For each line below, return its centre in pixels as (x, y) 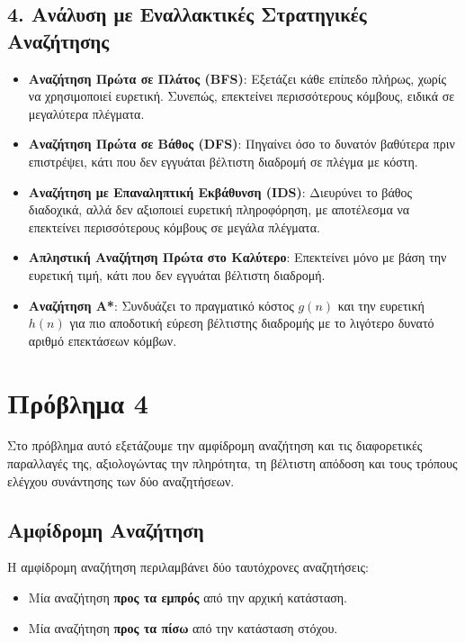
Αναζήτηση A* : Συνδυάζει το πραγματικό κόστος (161, 305)
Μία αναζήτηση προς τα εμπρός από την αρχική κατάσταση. (188, 598)
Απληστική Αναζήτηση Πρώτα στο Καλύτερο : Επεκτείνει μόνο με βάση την (237, 257)
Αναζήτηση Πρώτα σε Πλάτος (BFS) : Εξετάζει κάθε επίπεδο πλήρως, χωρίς (237, 78)
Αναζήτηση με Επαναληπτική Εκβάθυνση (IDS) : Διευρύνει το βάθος (220, 191)
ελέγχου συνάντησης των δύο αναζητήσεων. (121, 480)
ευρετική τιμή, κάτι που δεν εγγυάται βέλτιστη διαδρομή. (177, 274)
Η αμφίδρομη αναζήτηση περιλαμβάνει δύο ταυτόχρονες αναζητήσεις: (188, 567)
